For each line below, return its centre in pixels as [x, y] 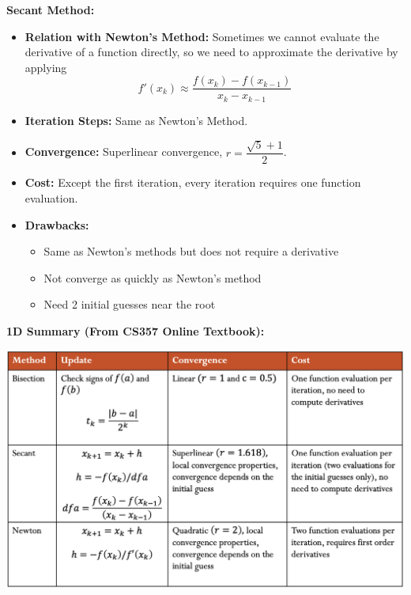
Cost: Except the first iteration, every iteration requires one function [193, 182]
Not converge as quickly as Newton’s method [153, 277]
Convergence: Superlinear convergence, [124, 152]
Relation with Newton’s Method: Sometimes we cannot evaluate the [202, 36]
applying [46, 67]
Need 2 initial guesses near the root [130, 304]
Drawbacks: [57, 224]
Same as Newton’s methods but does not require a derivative [191, 251]
